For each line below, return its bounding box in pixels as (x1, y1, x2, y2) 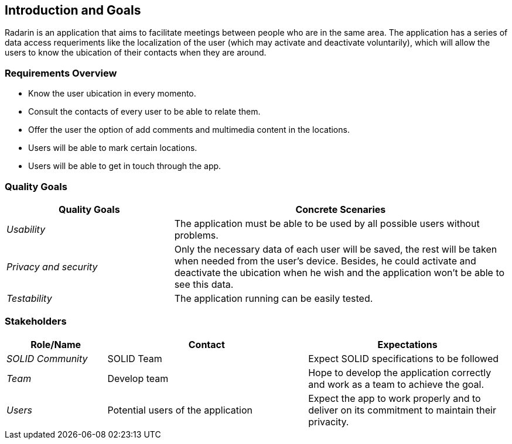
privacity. (308, 415, 349, 428)
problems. (174, 229, 219, 241)
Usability (6, 223, 46, 235)
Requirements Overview (5, 67, 117, 79)
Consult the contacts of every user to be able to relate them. (28, 106, 261, 117)
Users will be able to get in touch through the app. (28, 161, 221, 171)
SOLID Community (6, 352, 88, 364)
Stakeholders (5, 315, 67, 328)
